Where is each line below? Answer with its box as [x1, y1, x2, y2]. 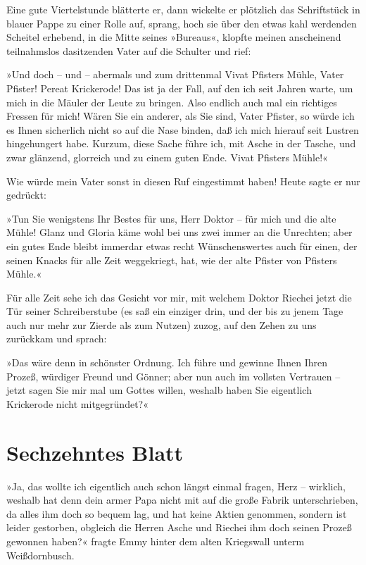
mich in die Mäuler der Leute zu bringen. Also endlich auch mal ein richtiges [6, 94, 337, 109]
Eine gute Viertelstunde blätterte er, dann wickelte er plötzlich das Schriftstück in [6, 2, 360, 16]
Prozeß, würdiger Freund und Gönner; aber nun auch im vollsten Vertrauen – [6, 368, 341, 383]
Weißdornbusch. [6, 547, 75, 562]
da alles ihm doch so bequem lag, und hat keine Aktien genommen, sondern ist [6, 506, 347, 521]
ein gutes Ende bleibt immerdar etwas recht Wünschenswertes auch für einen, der [6, 238, 358, 253]
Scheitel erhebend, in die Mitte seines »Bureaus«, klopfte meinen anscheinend [6, 30, 341, 44]
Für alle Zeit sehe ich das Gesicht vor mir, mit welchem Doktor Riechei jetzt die [6, 290, 352, 304]
